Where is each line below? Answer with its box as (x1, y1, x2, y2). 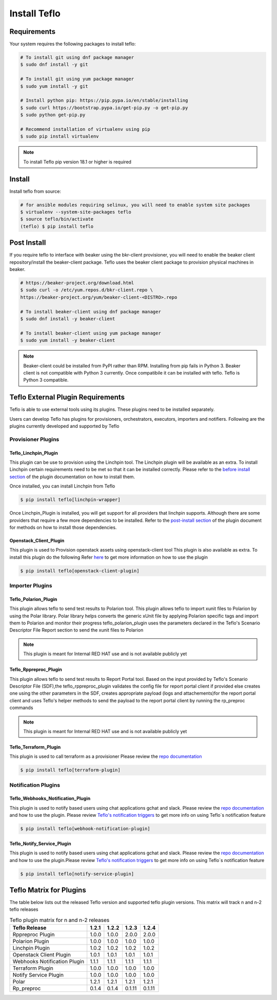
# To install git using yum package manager (20, 76, 134, 82)
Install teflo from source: (9, 188, 62, 194)
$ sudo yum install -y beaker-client (20, 338, 115, 343)
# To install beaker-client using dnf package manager (20, 308, 161, 315)
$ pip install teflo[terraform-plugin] (20, 767, 121, 773)
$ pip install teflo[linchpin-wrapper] (20, 497, 121, 503)
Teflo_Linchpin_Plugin (9, 449, 58, 456)
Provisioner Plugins (9, 436, 60, 443)
